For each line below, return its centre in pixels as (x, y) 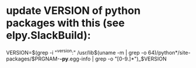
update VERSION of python (73, 11)
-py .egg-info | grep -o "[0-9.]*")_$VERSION (113, 59)
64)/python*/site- (169, 52)
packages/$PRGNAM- (33, 59)
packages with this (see (65, 23)
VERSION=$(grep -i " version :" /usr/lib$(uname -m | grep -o (76, 52)
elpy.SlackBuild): (48, 35)
